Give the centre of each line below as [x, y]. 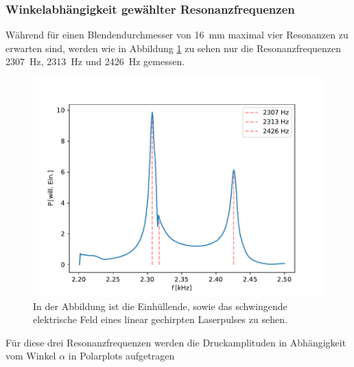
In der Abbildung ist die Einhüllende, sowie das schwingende [160, 306]
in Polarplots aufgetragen [121, 356]
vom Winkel [31, 356]
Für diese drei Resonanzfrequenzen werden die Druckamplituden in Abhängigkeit [176, 342]
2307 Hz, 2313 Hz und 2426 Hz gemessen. [95, 61]
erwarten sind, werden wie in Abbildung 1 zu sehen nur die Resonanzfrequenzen [174, 48]
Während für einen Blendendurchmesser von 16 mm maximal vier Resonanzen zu [177, 35]
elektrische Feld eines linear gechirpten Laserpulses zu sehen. [160, 319]
